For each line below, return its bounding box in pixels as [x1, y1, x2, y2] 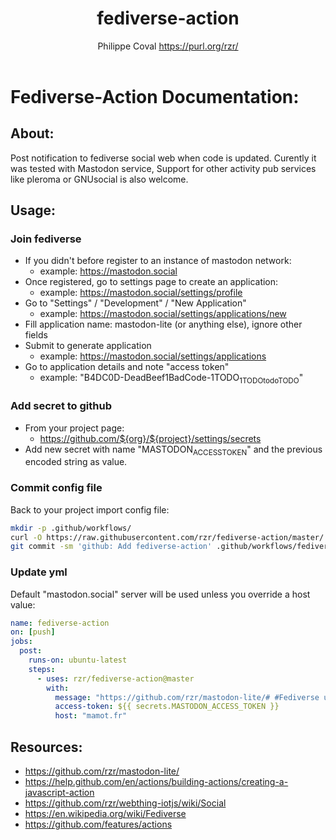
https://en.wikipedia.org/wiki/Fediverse [24, 807, 187, 819]
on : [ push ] [10, 627, 56, 637]
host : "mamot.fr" [54, 711, 128, 721]
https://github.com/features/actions [24, 818, 173, 830]
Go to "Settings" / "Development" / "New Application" [24, 297, 247, 309]
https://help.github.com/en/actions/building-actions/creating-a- [24, 775, 289, 787]
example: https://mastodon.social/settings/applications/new [39, 308, 287, 320]
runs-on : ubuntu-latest [28, 655, 128, 666]
